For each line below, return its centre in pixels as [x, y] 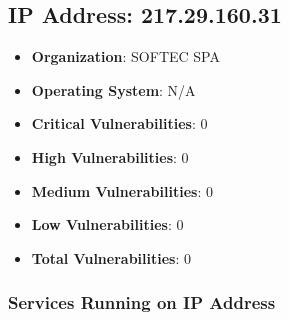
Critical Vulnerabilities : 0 [119, 123]
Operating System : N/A [113, 89]
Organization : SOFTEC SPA [125, 56]
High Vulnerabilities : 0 [110, 156]
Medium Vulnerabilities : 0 [122, 190]
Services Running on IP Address [142, 302]
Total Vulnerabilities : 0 [111, 257]
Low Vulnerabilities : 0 [107, 224]
